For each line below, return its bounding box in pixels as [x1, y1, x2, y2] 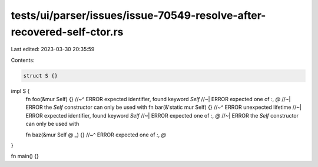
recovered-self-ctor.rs [11, 25, 124, 38]
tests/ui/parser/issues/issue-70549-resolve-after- [11, 9, 266, 22]
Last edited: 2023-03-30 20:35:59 [11, 46, 95, 53]
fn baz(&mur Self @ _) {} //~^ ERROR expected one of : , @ [25, 131, 167, 138]
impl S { [11, 87, 30, 94]
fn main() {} [11, 153, 39, 160]
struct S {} [23, 72, 58, 79]
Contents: [11, 56, 35, 64]
